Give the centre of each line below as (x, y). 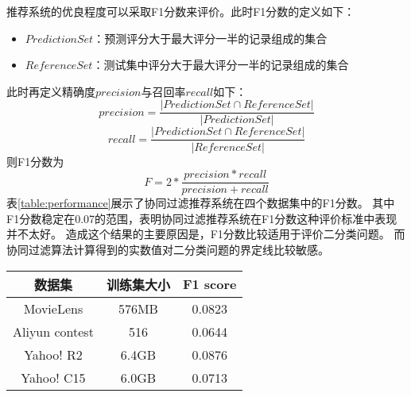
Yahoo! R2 (53, 354)
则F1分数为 (35, 161)
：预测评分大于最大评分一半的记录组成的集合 (210, 38)
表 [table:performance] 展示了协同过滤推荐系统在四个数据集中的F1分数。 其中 (201, 203)
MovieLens (53, 308)
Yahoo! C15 (53, 377)
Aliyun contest (53, 331)
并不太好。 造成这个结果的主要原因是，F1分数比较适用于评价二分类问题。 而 (206, 234)
